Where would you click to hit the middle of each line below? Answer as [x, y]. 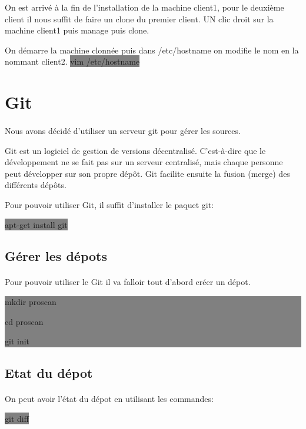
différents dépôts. [36, 185]
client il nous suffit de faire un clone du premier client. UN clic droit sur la [139, 19]
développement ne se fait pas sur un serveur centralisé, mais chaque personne [144, 162]
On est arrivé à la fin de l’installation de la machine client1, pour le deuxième [144, 7]
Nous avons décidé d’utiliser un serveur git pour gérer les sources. [123, 130]
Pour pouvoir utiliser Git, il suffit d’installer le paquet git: [109, 204]
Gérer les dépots [56, 256]
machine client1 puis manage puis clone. [77, 30]
